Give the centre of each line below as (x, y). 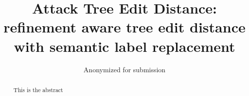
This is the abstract (38, 89)
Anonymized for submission (124, 69)
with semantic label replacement (124, 46)
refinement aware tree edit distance (124, 27)
